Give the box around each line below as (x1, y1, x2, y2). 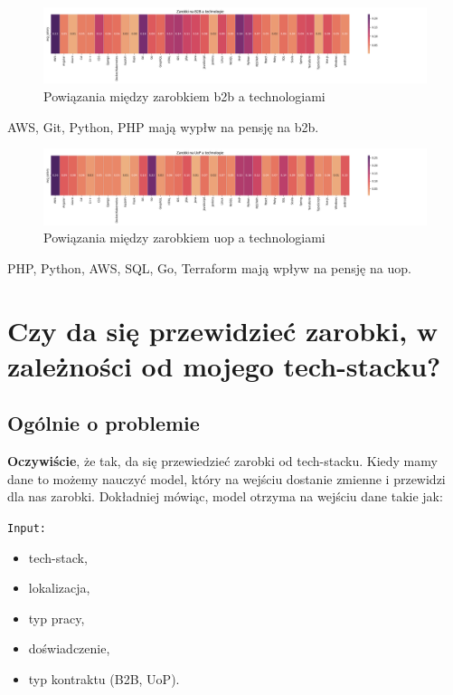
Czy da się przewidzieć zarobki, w (7, 311, 439, 348)
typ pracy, (28, 608, 85, 627)
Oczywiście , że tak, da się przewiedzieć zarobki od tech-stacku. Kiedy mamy (7, 452, 438, 471)
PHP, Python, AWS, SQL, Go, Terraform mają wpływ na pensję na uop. (7, 258, 411, 277)
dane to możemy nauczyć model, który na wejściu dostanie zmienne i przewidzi (7, 469, 446, 488)
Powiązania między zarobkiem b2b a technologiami (43, 87, 326, 106)
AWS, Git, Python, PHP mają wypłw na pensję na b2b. (7, 117, 319, 136)
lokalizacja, (28, 578, 90, 597)
